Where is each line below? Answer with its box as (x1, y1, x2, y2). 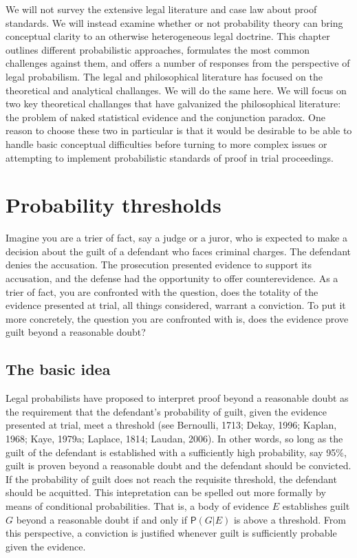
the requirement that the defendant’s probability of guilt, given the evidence (6, 404, 327, 418)
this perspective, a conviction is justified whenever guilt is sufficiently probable (6, 526, 337, 540)
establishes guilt (282, 498, 350, 513)
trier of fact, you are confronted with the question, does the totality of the (6, 284, 318, 299)
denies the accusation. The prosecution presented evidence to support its (6, 257, 312, 272)
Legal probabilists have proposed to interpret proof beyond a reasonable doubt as (6, 391, 349, 405)
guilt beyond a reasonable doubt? (6, 325, 146, 339)
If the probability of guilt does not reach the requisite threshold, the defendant (6, 471, 337, 486)
